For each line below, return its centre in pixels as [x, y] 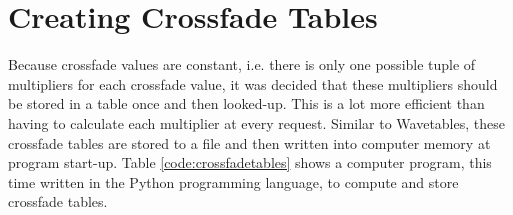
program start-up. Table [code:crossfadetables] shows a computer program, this [250, 162]
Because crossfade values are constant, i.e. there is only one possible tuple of [242, 64]
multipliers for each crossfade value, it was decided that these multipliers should [253, 83]
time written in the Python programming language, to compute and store [233, 181]
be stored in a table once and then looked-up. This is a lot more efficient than [246, 103]
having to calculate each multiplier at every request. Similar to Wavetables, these [256, 122]
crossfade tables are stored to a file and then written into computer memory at [249, 142]
